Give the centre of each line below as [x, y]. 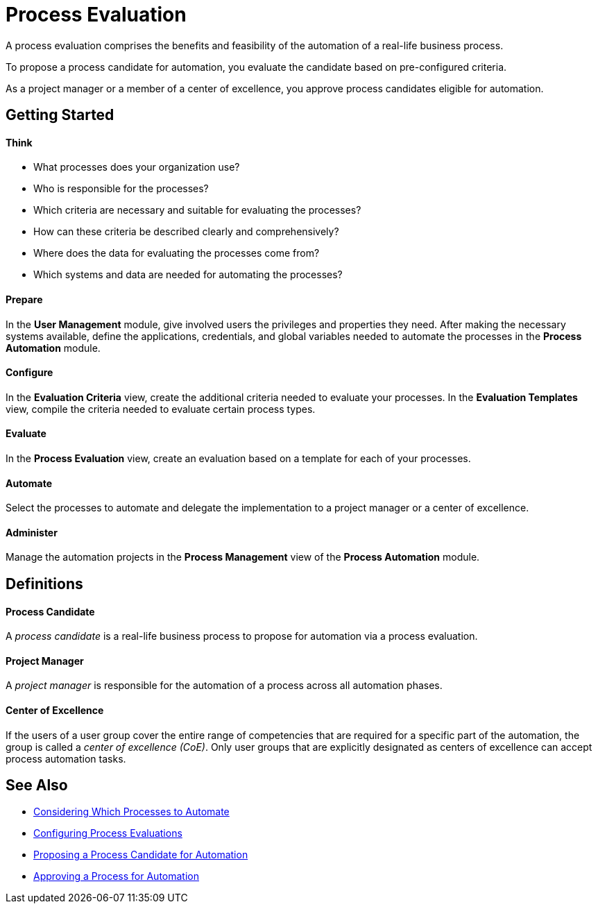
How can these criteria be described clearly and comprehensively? [186, 232]
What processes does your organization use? [137, 167]
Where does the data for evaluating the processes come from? [177, 253]
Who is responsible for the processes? [121, 189]
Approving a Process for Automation [116, 876]
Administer [32, 532]
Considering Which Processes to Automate [131, 812]
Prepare [24, 299]
